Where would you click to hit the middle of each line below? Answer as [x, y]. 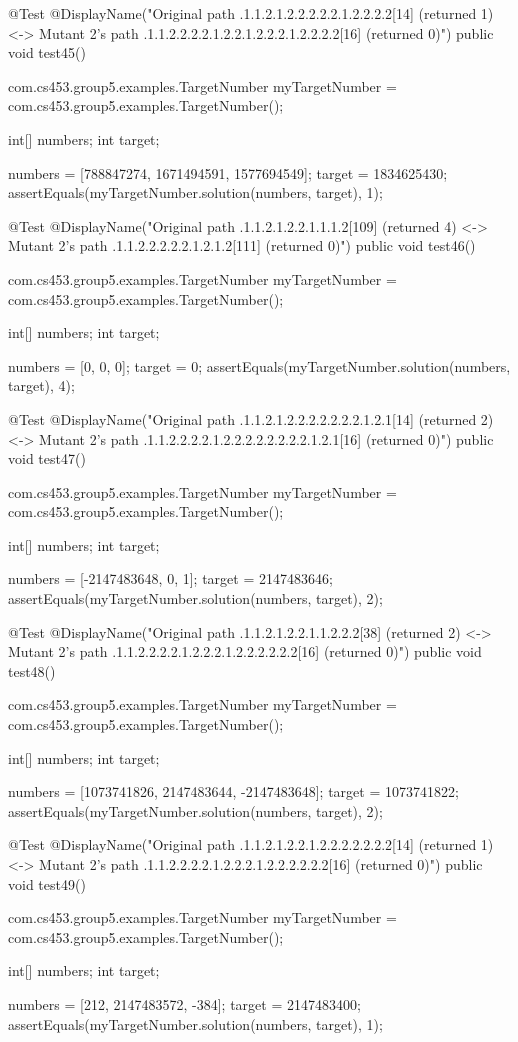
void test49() [47, 883]
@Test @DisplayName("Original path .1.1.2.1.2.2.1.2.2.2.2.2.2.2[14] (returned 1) [251, 844]
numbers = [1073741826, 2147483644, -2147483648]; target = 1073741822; [233, 791]
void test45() [47, 52]
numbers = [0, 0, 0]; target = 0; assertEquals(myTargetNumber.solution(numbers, [259, 365]
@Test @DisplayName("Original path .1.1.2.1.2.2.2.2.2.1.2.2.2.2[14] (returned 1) [251, 13]
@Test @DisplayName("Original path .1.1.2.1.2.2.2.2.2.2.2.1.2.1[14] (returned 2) [251, 418]
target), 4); [41, 385]
